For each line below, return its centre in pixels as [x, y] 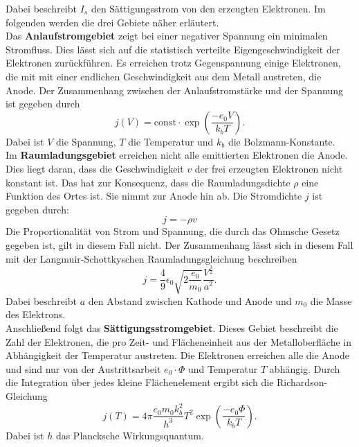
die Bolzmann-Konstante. [282, 141]
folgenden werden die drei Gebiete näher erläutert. [112, 22]
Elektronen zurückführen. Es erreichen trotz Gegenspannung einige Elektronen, [173, 63]
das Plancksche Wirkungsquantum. [130, 435]
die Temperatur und [171, 141]
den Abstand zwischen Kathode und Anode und [190, 300]
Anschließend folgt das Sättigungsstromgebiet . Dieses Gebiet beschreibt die [172, 328]
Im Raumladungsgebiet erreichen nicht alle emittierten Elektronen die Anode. [177, 155]
